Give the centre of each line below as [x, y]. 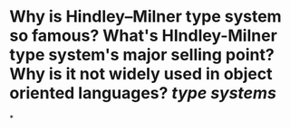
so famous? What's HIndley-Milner [144, 36]
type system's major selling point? [142, 55]
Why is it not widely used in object [141, 74]
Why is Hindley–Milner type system [146, 17]
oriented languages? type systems [143, 93]
